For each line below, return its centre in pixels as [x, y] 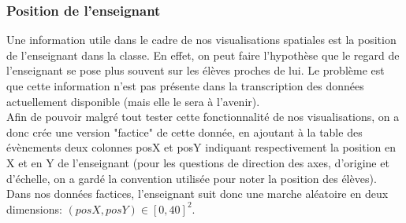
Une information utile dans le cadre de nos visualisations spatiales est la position [201, 40]
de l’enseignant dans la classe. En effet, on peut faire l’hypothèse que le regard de [203, 55]
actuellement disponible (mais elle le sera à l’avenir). [133, 101]
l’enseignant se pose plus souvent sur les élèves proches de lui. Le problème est [196, 70]
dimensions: [34, 208]
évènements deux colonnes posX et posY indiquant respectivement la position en [201, 147]
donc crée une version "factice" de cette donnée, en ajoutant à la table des [184, 132]
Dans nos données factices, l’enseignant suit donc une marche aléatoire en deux [197, 194]
